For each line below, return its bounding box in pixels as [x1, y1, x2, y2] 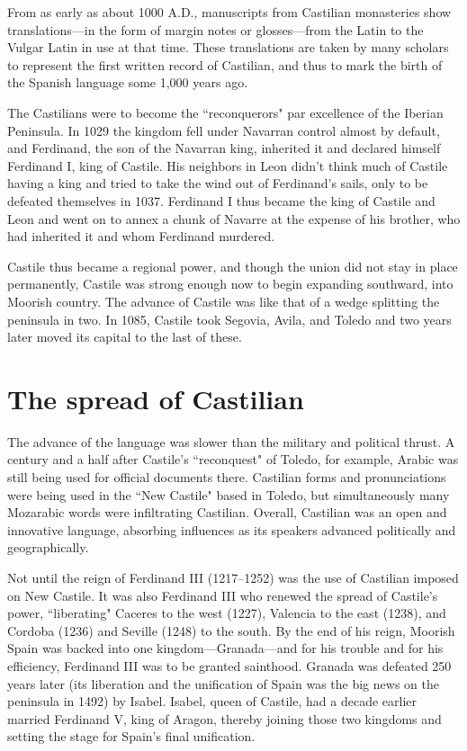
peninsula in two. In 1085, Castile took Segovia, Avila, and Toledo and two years [7, 309, 452, 328]
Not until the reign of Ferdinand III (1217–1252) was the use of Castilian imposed [7, 568, 459, 586]
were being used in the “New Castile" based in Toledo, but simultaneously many [7, 485, 450, 504]
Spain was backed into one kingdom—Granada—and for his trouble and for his [7, 639, 444, 657]
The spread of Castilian [7, 380, 304, 416]
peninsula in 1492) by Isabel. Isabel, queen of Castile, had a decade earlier [7, 692, 417, 711]
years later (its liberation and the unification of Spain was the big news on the [7, 674, 439, 693]
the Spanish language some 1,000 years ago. [7, 73, 248, 92]
